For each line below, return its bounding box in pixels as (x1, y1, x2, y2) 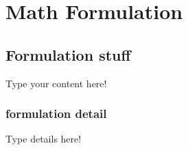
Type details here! (5, 132, 82, 146)
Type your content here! (5, 76, 107, 90)
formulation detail (5, 105, 107, 122)
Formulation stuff (5, 44, 131, 65)
